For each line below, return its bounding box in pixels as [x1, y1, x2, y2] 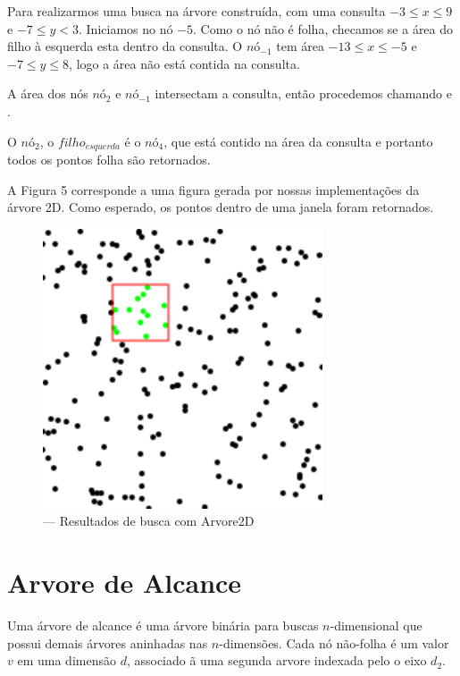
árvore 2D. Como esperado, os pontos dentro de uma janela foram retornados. [7, 198, 434, 216]
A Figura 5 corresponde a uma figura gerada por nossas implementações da [7, 180, 420, 199]
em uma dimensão [17, 651, 116, 670]
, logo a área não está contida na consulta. [69, 54, 300, 72]
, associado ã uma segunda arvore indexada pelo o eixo [126, 651, 427, 670]
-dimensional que [330, 616, 422, 635]
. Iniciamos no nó [78, 19, 173, 38]
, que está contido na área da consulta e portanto [163, 131, 433, 150]
